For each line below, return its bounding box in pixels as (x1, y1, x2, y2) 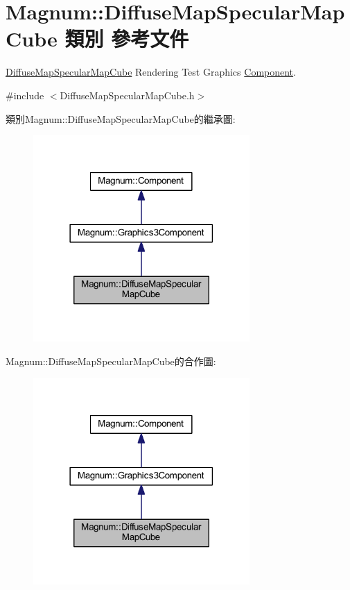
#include (6, 87, 44, 102)
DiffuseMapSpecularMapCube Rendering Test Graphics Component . (6, 65, 296, 79)
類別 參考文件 (64, 24, 189, 53)
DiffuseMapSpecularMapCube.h (60, 87, 195, 102)
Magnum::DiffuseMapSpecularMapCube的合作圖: (6, 353, 216, 368)
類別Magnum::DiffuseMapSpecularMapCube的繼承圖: (6, 111, 236, 126)
